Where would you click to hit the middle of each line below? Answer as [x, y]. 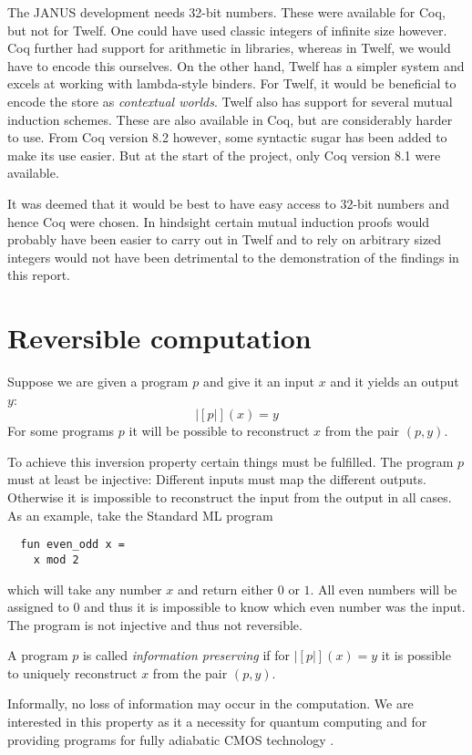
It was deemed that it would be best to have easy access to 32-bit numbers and [228, 203]
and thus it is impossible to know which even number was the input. [275, 607]
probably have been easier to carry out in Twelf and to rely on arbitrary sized [225, 239]
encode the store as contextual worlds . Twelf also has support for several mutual [230, 101]
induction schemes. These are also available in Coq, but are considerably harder [230, 119]
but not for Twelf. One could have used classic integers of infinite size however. [227, 30]
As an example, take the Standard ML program [140, 515]
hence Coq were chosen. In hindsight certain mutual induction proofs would [219, 221]
